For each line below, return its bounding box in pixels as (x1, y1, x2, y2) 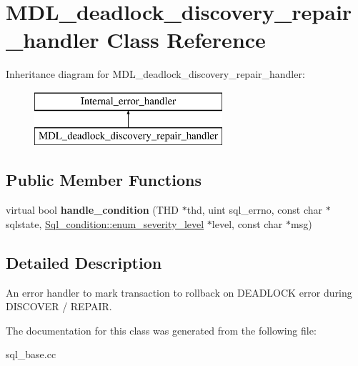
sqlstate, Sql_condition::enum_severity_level (6, 216, 204, 231)
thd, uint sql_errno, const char (187, 202, 323, 217)
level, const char (212, 216, 283, 231)
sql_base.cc (6, 347, 56, 362)
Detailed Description (6, 251, 162, 273)
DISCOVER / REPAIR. (6, 299, 112, 314)
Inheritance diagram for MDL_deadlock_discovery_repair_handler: (6, 66, 305, 81)
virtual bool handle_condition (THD (6, 202, 179, 217)
